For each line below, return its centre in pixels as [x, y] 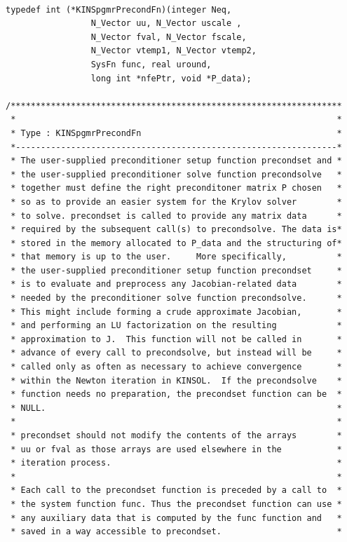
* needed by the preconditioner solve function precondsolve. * [176, 298]
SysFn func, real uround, [151, 64]
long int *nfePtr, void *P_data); [171, 78]
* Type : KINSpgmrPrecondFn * [176, 133]
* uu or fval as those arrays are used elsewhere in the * [176, 449]
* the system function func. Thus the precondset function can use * [176, 504]
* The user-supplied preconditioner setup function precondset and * [176, 161]
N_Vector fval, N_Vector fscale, [169, 37]
